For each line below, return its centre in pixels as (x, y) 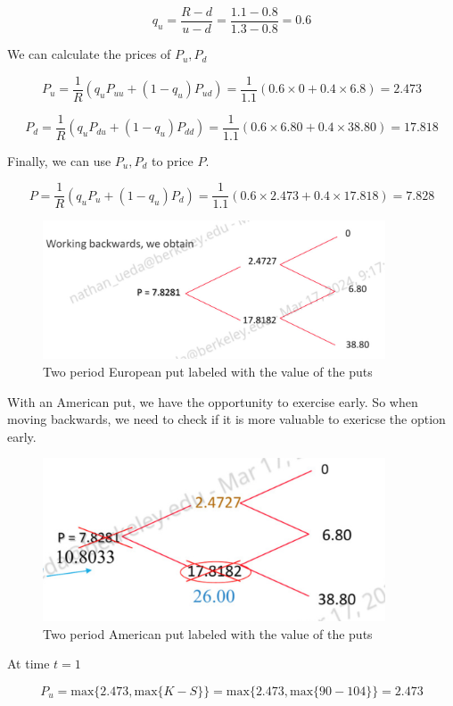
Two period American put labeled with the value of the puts (208, 633)
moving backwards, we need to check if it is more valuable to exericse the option (226, 419)
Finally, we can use (59, 160)
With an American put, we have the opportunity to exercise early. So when (213, 401)
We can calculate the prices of (89, 54)
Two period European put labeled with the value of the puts (208, 371)
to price (173, 160)
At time (29, 664)
